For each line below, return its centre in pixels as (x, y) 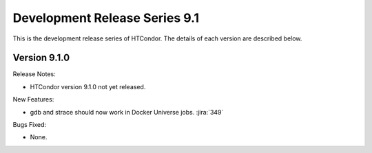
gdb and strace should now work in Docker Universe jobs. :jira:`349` (127, 112)
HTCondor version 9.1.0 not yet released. (88, 86)
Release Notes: (34, 74)
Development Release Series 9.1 (106, 18)
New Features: (33, 99)
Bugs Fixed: (30, 125)
